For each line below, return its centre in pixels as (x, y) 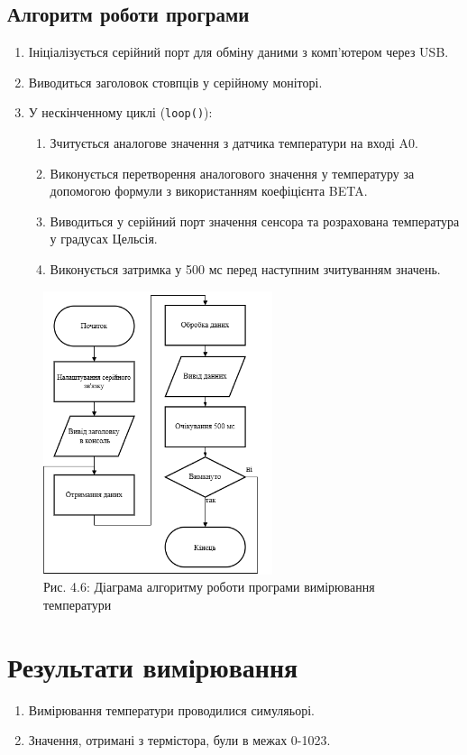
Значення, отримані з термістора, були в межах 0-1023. (179, 740)
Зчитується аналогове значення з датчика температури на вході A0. (234, 143)
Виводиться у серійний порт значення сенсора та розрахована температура (255, 221)
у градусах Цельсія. (104, 239)
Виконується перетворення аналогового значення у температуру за (232, 173)
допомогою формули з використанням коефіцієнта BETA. (209, 191)
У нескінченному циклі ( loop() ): (120, 112)
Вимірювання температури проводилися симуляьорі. (171, 709)
